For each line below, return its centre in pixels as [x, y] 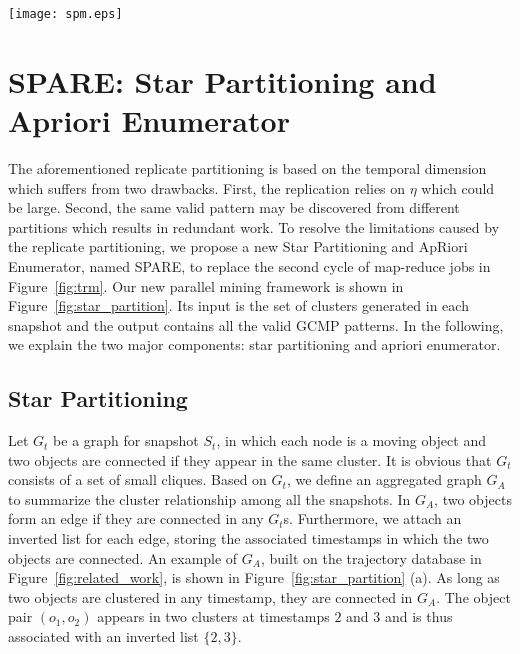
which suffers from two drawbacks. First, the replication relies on [207, 187]
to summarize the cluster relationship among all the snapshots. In [209, 498]
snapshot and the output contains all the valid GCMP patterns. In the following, [256, 324]
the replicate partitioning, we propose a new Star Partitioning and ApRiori [238, 246]
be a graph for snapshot [126, 440]
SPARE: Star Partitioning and [222, 80]
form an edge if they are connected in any [136, 518]
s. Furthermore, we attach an [372, 518]
